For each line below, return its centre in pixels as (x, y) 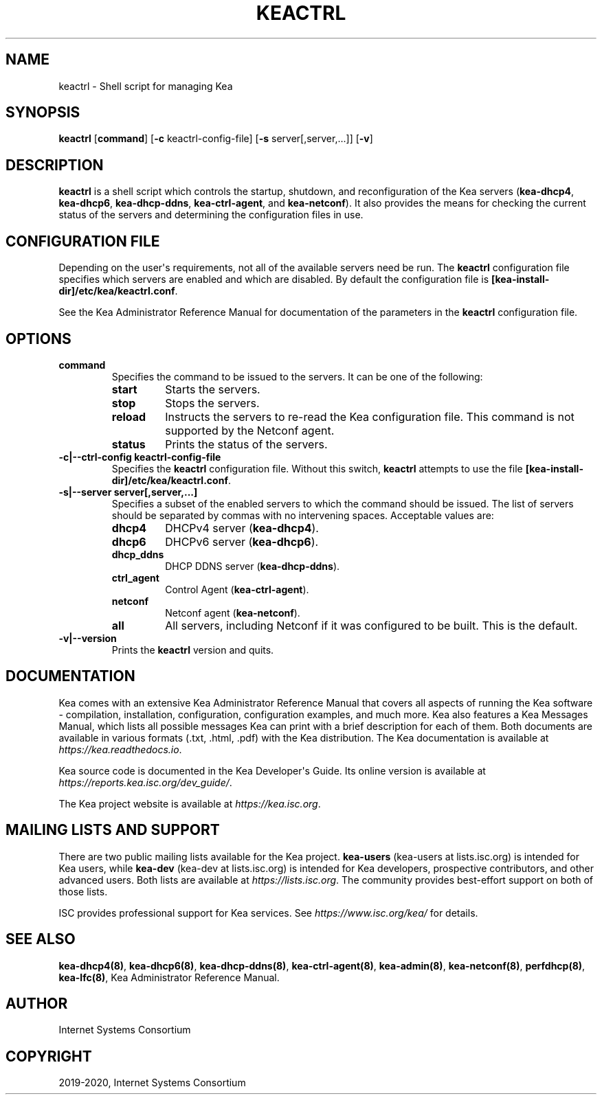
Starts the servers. (213, 389)
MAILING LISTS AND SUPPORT (113, 830)
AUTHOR (37, 1003)
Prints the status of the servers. (246, 444)
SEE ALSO (41, 939)
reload (129, 416)
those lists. (83, 891)
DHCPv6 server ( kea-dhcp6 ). (242, 541)
